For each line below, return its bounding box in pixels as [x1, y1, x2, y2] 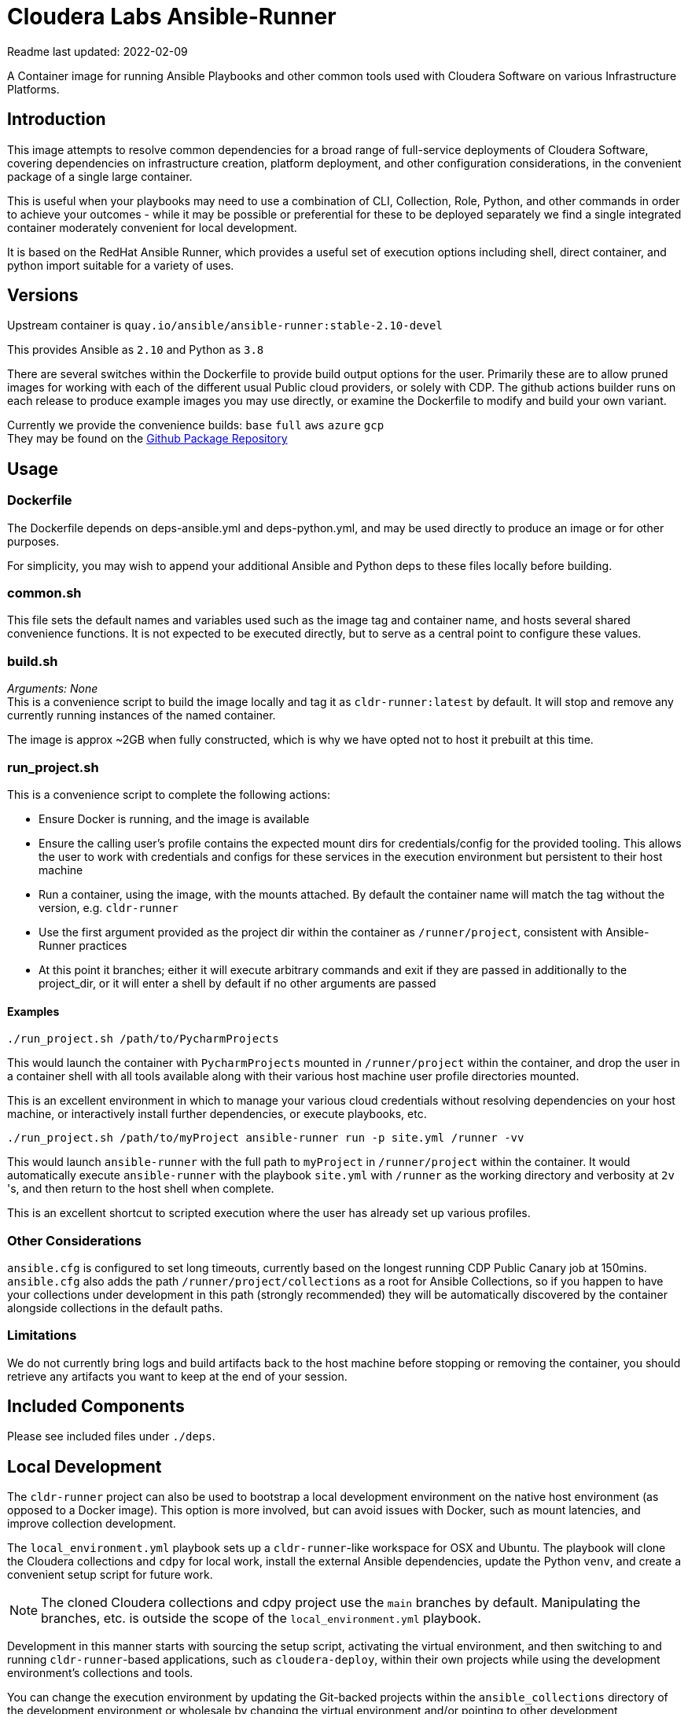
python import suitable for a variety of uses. [7, 258, 234, 272]
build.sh [7, 653, 58, 669]
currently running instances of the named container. [7, 708, 276, 723]
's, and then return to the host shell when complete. [7, 1182, 274, 1196]
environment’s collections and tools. [7, 1666, 193, 1680]
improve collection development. [7, 1517, 176, 1531]
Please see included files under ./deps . [7, 1429, 215, 1444]
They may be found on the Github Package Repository [7, 432, 288, 446]
